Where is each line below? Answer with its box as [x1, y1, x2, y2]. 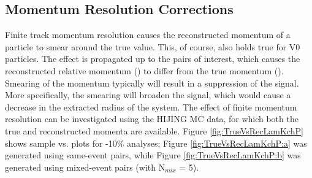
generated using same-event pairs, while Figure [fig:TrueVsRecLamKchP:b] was [5, 149, 301, 161]
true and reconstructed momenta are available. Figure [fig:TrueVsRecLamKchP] [5, 124, 303, 137]
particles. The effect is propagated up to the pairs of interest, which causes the [5, 52, 300, 65]
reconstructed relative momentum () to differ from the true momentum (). [5, 64, 284, 77]
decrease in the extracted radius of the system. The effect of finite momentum [5, 100, 297, 113]
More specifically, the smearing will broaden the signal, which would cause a [5, 88, 291, 101]
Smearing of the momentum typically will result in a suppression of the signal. [5, 76, 299, 89]
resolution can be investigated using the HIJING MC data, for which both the [5, 112, 299, 125]
